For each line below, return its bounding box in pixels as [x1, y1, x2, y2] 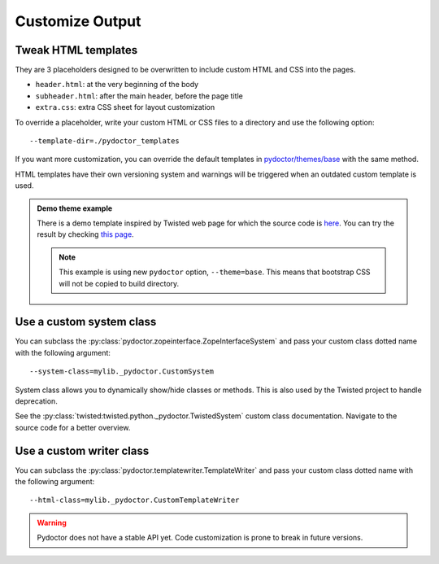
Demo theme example [37, 203, 113, 213]
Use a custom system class [15, 315, 157, 329]
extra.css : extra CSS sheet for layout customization [35, 103, 215, 112]
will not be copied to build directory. [59, 278, 180, 288]
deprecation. [15, 396, 59, 406]
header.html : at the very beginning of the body [35, 80, 199, 90]
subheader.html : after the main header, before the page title [35, 90, 243, 101]
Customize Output [15, 12, 141, 30]
